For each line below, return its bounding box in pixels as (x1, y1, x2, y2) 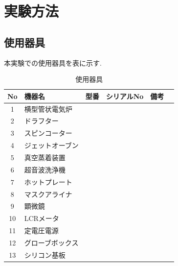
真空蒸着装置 (24, 152, 66, 162)
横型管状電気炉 (24, 103, 72, 114)
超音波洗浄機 (24, 164, 66, 174)
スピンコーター (24, 128, 72, 138)
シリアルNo (106, 91, 144, 101)
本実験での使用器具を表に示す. (4, 57, 102, 68)
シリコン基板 (24, 249, 66, 260)
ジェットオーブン (24, 140, 79, 150)
